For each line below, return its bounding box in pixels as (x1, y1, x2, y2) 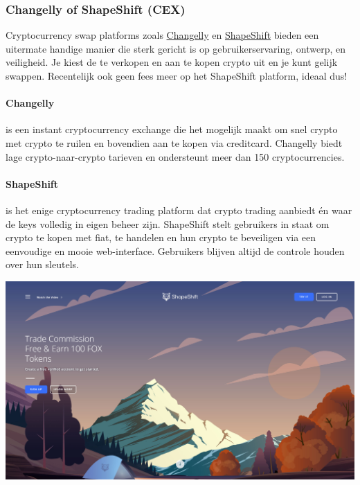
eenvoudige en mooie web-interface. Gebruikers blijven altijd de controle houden (6, 243, 345, 258)
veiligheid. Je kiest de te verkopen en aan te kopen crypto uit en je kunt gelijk (6, 55, 338, 69)
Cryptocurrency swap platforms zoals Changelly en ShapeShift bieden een (6, 28, 319, 42)
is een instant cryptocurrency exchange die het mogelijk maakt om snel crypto (6, 122, 338, 136)
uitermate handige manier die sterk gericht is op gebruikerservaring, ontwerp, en (6, 41, 345, 55)
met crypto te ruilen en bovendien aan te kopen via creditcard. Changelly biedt (6, 135, 343, 150)
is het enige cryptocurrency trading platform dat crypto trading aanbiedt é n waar (6, 202, 352, 217)
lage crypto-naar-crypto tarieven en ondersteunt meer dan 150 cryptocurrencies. (6, 149, 345, 164)
